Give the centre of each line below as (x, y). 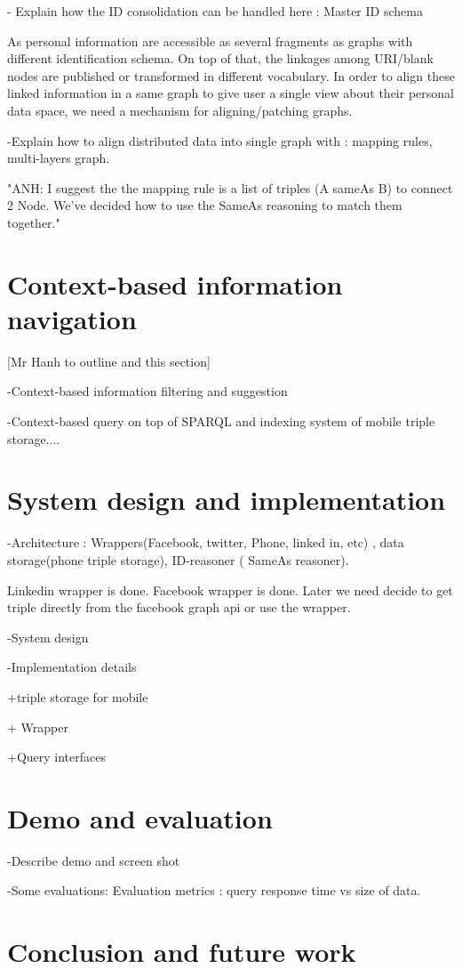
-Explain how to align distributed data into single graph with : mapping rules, (220, 140)
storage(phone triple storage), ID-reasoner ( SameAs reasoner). (178, 559)
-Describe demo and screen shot (94, 860)
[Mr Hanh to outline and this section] (109, 361)
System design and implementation (227, 500)
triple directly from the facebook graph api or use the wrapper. (179, 607)
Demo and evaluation (140, 817)
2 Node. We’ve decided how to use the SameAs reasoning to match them (205, 205)
